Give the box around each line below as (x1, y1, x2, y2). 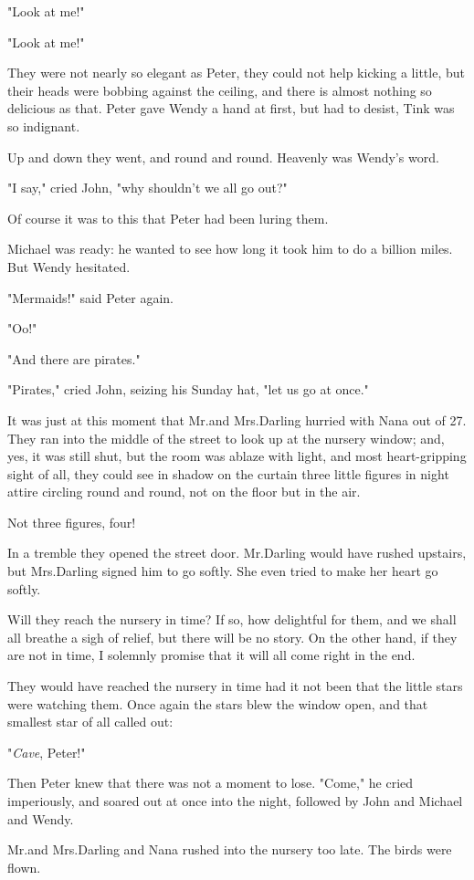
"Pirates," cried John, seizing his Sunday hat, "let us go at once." (7, 380, 369, 399)
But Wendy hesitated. (7, 257, 131, 276)
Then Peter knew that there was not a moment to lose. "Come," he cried (7, 773, 414, 792)
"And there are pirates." (7, 349, 141, 368)
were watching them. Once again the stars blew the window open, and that (7, 694, 428, 713)
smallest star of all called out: (7, 712, 174, 731)
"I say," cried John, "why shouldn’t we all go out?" (7, 178, 288, 197)
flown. (7, 857, 41, 876)
